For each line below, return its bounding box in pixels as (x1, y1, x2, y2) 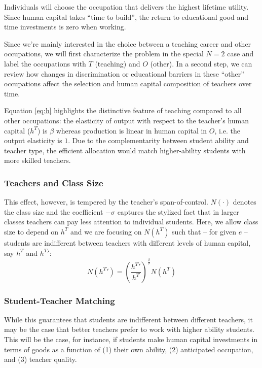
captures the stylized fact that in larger (117, 206, 239, 217)
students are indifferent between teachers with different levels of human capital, (4, 237, 251, 248)
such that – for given (172, 226, 236, 237)
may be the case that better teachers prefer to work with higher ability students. (4, 324, 255, 334)
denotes (233, 196, 256, 207)
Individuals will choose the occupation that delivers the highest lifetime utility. (4, 2, 249, 12)
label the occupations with (4, 58, 86, 69)
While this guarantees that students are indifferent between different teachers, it (4, 314, 253, 324)
